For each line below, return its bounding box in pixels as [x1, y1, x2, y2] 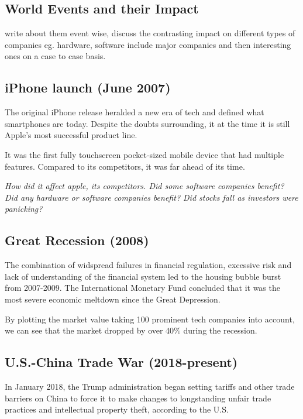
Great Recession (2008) [5, 231, 149, 249]
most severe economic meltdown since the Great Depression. [5, 293, 221, 305]
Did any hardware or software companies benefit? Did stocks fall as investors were [5, 191, 298, 203]
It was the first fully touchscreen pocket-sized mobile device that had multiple [5, 148, 284, 160]
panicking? [5, 202, 43, 215]
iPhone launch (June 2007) [5, 78, 171, 97]
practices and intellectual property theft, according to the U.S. [5, 403, 229, 415]
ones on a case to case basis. [5, 50, 106, 62]
